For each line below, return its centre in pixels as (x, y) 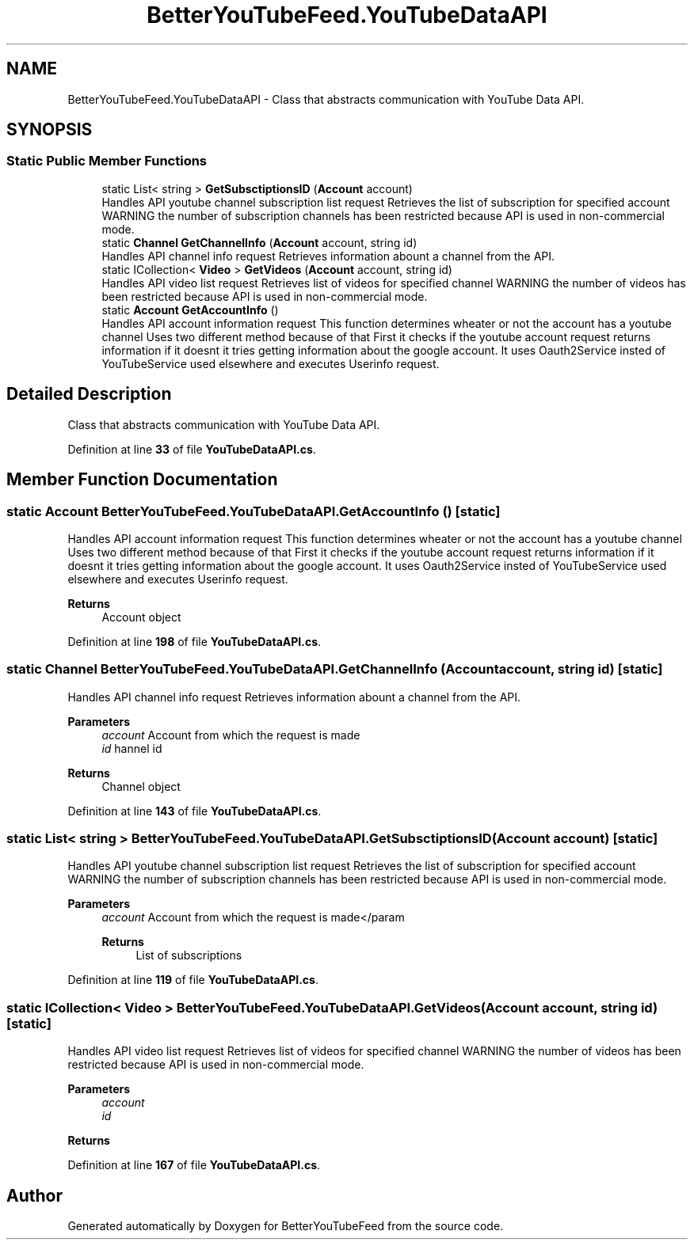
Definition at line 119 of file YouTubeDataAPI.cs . (193, 980)
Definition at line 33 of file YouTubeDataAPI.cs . (192, 449)
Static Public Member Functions (107, 161)
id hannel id (132, 748)
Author (34, 1195)
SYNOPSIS (50, 130)
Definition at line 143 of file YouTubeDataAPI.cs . (194, 811)
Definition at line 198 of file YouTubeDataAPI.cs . (194, 641)
